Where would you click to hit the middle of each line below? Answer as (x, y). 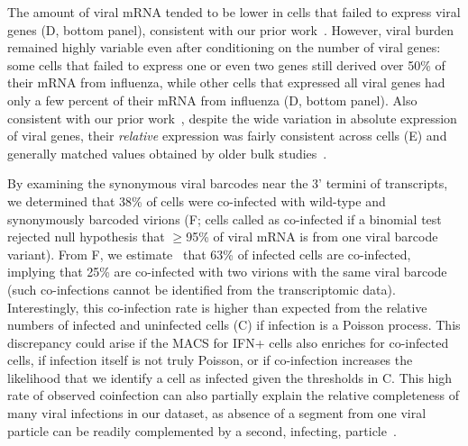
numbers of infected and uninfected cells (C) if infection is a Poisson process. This (234, 325)
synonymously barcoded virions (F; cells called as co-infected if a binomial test (225, 218)
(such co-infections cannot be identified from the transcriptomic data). (202, 289)
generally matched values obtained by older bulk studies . (167, 153)
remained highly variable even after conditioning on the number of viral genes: (224, 47)
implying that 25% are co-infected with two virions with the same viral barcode (227, 272)
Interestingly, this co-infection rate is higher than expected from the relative (217, 307)
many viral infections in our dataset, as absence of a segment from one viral (217, 413)
